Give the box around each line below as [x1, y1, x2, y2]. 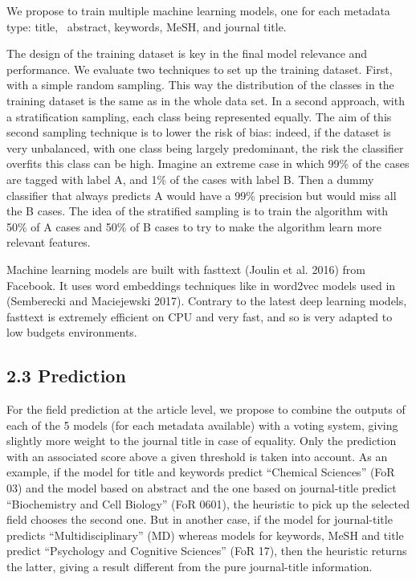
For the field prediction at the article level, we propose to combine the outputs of [6, 401, 406, 418]
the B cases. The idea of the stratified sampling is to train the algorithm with [6, 202, 389, 219]
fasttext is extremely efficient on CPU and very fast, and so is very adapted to [6, 308, 393, 325]
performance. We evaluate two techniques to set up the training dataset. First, [6, 60, 393, 77]
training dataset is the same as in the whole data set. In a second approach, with [6, 92, 405, 108]
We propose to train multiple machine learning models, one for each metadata [6, 2, 390, 18]
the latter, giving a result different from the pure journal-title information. [6, 558, 373, 575]
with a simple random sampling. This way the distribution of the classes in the [6, 76, 394, 93]
